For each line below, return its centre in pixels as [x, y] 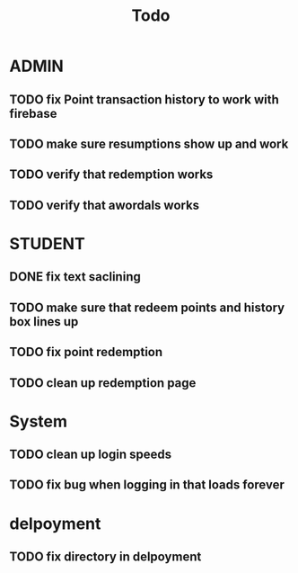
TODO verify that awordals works [105, 205]
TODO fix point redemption [86, 352]
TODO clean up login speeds [91, 455]
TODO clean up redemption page [103, 383]
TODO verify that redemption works [111, 175]
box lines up [44, 322]
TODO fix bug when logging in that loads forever [147, 485]
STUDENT [47, 243]
